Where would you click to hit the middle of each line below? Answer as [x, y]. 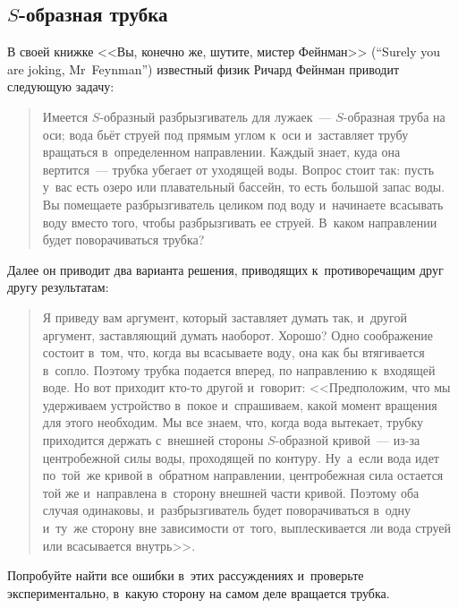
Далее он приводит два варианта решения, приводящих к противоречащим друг [225, 269]
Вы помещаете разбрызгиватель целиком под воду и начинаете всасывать [243, 204]
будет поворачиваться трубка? [123, 240]
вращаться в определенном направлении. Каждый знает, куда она [221, 152]
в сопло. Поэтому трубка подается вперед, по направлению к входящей [239, 369]
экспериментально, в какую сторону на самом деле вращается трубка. [199, 592]
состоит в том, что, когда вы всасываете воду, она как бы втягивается [233, 352]
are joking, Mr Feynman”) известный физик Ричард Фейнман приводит [204, 69]
